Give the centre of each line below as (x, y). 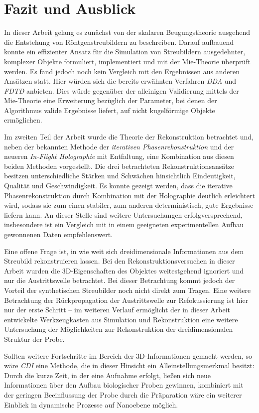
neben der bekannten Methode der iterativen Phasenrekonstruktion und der (119, 146)
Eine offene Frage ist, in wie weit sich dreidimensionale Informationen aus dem (124, 251)
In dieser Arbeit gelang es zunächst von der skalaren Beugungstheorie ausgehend (127, 32)
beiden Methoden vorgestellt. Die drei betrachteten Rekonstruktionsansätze (119, 166)
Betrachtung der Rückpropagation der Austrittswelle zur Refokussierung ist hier (126, 300)
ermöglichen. (23, 120)
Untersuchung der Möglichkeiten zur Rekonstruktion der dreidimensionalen (119, 329)
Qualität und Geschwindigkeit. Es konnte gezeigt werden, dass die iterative (118, 186)
